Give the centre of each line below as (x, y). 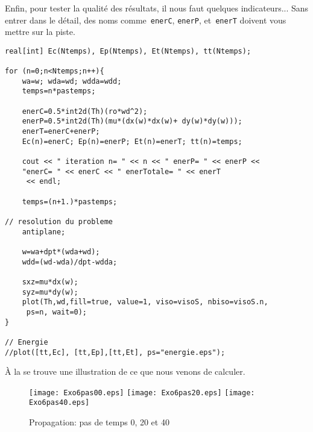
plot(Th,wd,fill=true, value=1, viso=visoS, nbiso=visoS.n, (145, 302)
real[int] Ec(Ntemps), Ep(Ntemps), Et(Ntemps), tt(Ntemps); (128, 51)
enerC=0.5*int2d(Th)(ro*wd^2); (85, 111)
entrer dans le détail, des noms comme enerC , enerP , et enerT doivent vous (146, 20)
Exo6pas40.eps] (59, 403)
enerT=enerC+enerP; (61, 132)
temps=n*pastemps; (59, 91)
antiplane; (44, 232)
